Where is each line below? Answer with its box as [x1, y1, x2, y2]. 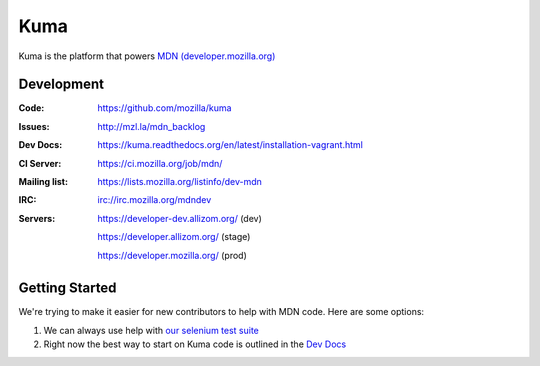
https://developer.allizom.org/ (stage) [97, 231, 251, 243]
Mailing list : [18, 176, 69, 188]
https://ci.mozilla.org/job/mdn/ [97, 157, 223, 169]
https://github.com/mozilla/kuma [97, 102, 232, 114]
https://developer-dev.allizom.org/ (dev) [97, 212, 262, 224]
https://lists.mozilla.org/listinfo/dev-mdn [97, 176, 262, 188]
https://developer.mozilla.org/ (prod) [97, 249, 247, 261]
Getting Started [18, 280, 117, 297]
